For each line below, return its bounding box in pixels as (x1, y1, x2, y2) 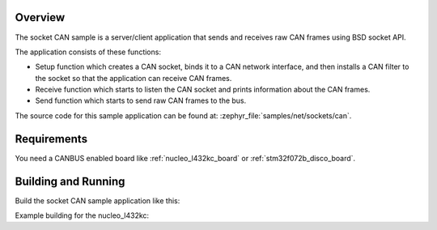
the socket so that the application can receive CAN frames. (35, 73, 232, 83)
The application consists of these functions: (15, 47, 162, 57)
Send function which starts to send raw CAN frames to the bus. (35, 96, 247, 105)
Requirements (15, 132, 88, 146)
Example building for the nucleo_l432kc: (15, 211, 150, 220)
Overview (15, 11, 66, 24)
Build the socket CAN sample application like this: (15, 195, 180, 206)
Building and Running (15, 174, 125, 188)
